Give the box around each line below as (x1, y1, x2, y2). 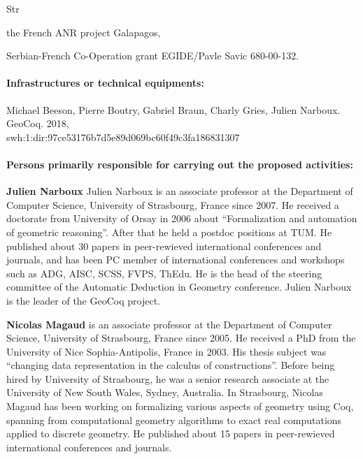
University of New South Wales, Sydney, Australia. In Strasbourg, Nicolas (6, 385, 323, 400)
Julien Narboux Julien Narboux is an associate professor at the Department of (6, 184, 353, 198)
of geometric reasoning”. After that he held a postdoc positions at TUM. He (6, 224, 332, 239)
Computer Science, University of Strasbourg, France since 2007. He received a (6, 197, 339, 212)
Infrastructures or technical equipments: (6, 75, 204, 90)
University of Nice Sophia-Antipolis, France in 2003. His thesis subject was (6, 344, 327, 358)
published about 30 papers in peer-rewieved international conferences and (6, 238, 322, 253)
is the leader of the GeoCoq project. (6, 293, 160, 307)
